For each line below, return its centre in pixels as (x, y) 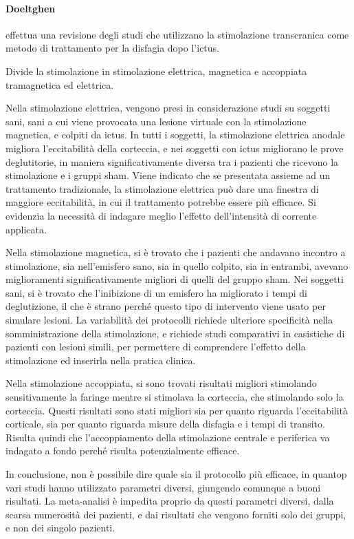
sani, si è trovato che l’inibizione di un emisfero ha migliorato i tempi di (157, 292)
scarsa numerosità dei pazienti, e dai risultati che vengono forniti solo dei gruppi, (176, 514)
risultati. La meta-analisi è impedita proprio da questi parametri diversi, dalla (170, 501)
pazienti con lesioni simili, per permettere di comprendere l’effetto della (156, 347)
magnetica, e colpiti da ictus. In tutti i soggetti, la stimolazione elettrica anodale (175, 135)
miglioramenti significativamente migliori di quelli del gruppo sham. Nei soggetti (175, 279)
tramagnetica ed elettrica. (60, 84)
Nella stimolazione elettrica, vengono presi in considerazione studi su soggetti (168, 108)
